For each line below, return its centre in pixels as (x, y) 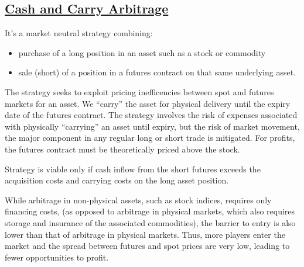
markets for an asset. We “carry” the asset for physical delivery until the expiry (148, 103)
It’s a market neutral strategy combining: (79, 33)
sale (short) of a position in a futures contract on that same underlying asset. (157, 72)
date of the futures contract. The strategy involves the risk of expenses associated (151, 115)
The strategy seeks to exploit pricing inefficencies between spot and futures (139, 91)
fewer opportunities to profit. (57, 257)
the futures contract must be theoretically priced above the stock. (122, 149)
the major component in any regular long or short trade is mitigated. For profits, (150, 138)
